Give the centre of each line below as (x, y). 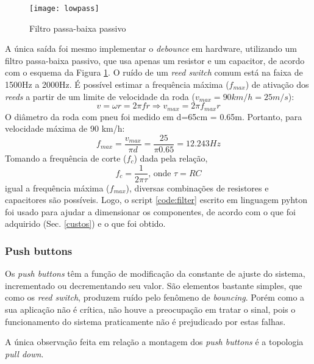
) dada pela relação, (171, 158)
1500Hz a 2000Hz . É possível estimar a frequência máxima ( (117, 84)
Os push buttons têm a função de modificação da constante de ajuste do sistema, (155, 273)
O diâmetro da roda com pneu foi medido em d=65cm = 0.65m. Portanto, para (154, 116)
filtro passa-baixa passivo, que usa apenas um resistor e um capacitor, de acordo (155, 60)
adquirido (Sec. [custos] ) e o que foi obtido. (85, 223)
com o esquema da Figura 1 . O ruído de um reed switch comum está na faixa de (154, 72)
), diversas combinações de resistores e (197, 187)
